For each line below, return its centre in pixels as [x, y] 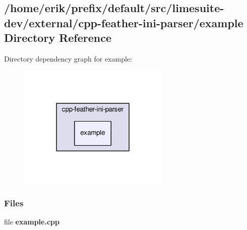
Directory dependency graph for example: [68, 58]
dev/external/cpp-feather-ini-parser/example [124, 22]
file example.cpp [32, 222]
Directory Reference [58, 38]
